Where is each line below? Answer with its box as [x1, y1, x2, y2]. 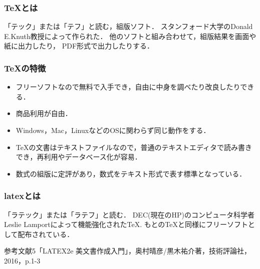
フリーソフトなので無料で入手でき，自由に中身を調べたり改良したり [16, 81, 240, 92]
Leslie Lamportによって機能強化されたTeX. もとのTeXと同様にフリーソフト [4, 219, 248, 229]
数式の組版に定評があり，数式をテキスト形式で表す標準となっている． [16, 168, 246, 178]
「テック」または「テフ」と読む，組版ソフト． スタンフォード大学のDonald [4, 21, 253, 31]
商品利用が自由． [16, 108, 72, 118]
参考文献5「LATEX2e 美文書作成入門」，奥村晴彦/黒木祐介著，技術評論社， [4, 245, 251, 256]
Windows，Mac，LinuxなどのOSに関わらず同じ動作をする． [16, 125, 210, 135]
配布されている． [18, 228, 74, 239]
